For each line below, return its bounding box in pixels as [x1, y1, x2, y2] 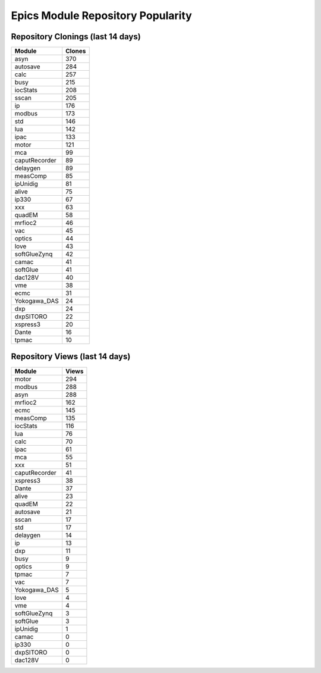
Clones [65, 47, 86, 55]
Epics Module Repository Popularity [11, 9, 193, 22]
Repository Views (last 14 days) [11, 352, 131, 362]
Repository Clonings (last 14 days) [11, 32, 141, 42]
